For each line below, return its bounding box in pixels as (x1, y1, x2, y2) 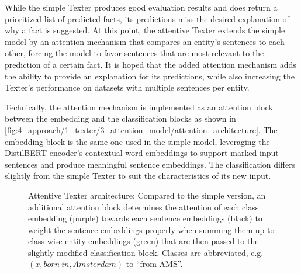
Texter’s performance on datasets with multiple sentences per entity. (5, 81, 250, 93)
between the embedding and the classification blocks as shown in (5, 112, 236, 124)
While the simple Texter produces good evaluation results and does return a (5, 1, 278, 13)
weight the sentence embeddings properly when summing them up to (28, 223, 275, 235)
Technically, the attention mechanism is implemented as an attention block (5, 100, 273, 113)
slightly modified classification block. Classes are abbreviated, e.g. (28, 246, 264, 258)
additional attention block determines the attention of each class (28, 200, 259, 213)
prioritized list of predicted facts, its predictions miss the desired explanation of (5, 12, 289, 25)
